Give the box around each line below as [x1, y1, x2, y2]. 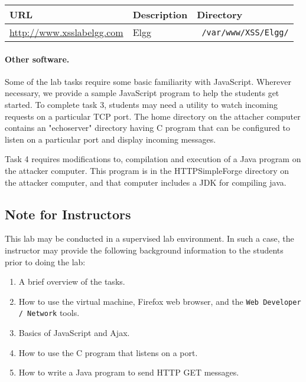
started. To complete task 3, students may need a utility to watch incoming [5, 98, 278, 110]
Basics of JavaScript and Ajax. [18, 327, 130, 339]
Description [132, 8, 188, 21]
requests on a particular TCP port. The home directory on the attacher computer [5, 110, 301, 122]
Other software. [5, 52, 70, 65]
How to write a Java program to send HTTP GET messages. [18, 366, 239, 378]
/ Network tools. [18, 307, 80, 319]
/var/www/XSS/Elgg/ [201, 27, 289, 37]
